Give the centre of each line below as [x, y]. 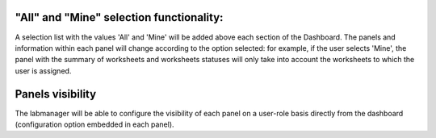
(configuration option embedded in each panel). [94, 124]
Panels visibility [56, 94]
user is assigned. [43, 71]
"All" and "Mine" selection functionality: [119, 17]
